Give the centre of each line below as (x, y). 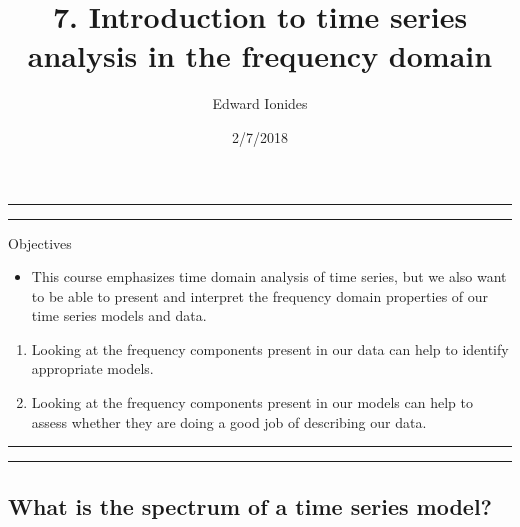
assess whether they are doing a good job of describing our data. (229, 421)
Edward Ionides (260, 103)
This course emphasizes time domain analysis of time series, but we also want (269, 276)
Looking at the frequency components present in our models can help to (252, 402)
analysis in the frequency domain (260, 55)
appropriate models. (92, 368)
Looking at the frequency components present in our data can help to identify (270, 348)
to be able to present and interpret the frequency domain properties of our (260, 295)
